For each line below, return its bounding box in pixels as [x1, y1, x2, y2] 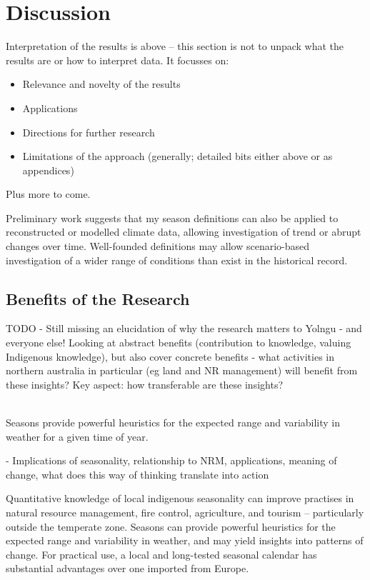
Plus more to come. [6, 186, 91, 201]
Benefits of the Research [6, 287, 190, 309]
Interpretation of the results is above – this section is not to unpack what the [6, 39, 344, 54]
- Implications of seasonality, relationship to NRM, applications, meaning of [6, 453, 337, 468]
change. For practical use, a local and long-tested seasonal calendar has [6, 546, 317, 561]
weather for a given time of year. [6, 429, 149, 444]
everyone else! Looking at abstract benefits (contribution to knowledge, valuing [6, 335, 351, 350]
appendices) [22, 162, 74, 177]
